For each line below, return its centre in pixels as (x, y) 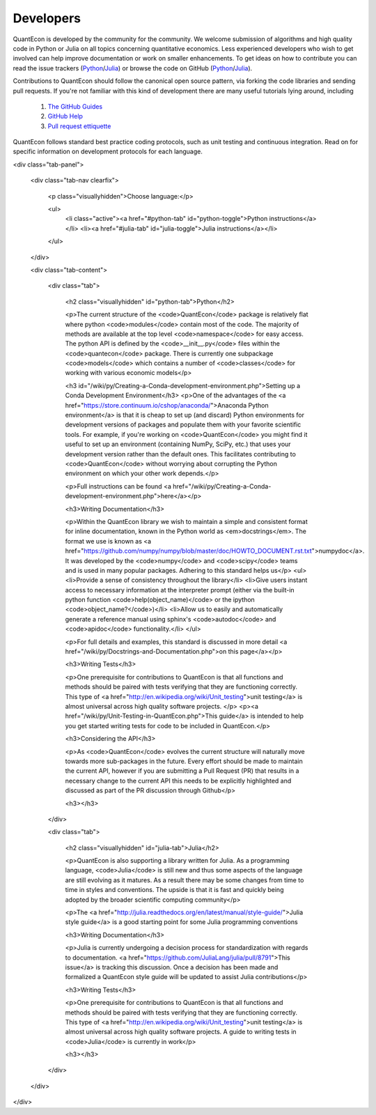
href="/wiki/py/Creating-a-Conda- (222, 486)
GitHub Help (65, 116)
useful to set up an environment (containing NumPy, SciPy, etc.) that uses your (178, 444)
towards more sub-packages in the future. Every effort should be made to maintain (184, 761)
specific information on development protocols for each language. (108, 152)
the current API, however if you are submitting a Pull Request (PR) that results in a (182, 771)
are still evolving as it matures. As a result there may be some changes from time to (185, 880)
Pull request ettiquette (79, 126)
